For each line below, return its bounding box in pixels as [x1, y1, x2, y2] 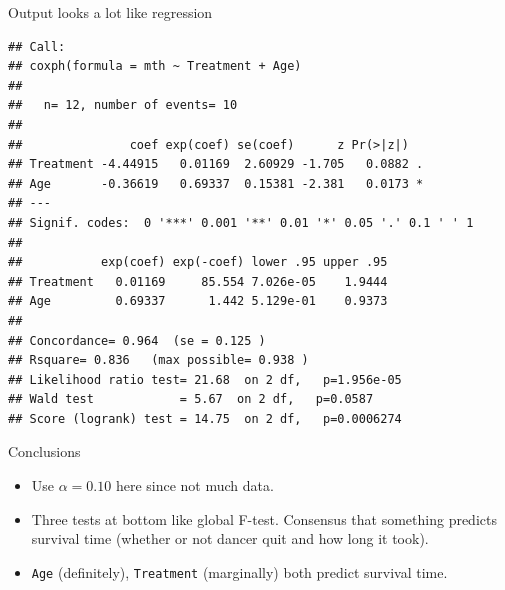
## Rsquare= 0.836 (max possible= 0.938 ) [8, 353, 309, 368]
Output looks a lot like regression [8, 2, 213, 22]
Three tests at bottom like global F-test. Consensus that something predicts [31, 508, 497, 529]
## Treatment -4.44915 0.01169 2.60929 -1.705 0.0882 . [8, 157, 424, 172]
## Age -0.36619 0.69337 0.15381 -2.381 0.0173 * [8, 176, 424, 191]
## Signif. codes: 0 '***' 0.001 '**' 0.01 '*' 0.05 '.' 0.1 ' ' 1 [8, 215, 474, 230]
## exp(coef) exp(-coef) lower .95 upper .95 [8, 255, 388, 270]
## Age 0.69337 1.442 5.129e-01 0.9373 [8, 294, 388, 309]
